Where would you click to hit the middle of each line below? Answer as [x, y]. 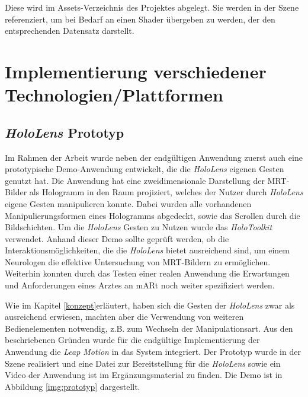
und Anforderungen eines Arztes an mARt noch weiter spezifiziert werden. [140, 285]
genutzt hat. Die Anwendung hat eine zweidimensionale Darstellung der [135, 180]
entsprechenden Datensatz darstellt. [70, 31]
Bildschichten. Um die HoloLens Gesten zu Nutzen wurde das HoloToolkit [139, 227]
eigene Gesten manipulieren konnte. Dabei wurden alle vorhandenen [128, 203]
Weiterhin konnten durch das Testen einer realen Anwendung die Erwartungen [147, 273]
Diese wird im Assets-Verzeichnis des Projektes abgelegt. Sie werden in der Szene [152, 7]
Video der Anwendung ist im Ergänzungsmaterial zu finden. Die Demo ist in [144, 375]
